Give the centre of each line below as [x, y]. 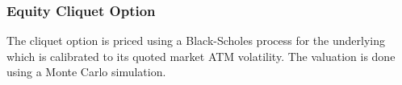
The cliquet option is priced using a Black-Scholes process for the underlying [196, 40]
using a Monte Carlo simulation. [86, 72]
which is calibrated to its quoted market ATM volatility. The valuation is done [201, 56]
